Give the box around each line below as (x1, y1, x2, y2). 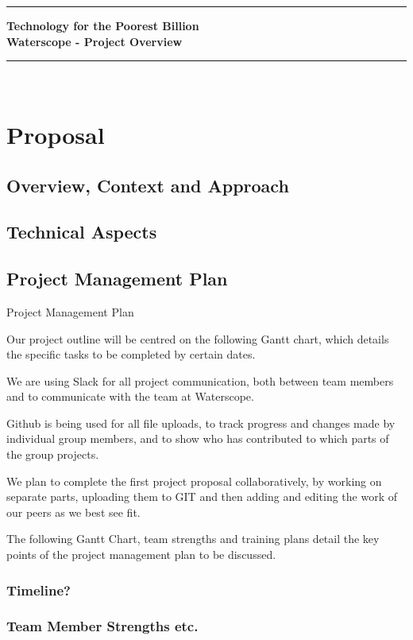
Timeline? (6, 580, 71, 599)
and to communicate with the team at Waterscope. (6, 388, 254, 405)
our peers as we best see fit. (6, 503, 141, 520)
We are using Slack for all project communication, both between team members (6, 372, 394, 389)
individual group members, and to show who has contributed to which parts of (6, 430, 389, 447)
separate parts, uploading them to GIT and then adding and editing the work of (6, 488, 397, 505)
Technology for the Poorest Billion (6, 17, 199, 33)
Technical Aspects (6, 219, 157, 244)
